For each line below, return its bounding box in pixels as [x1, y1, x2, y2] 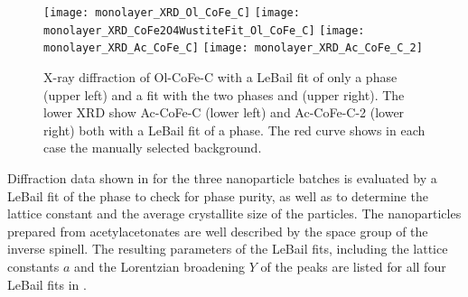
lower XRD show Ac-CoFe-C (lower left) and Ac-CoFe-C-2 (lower [43, 103, 405, 122]
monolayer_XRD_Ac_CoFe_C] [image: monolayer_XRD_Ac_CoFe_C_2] [43, 42, 423, 55]
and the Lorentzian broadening [74, 256, 245, 275]
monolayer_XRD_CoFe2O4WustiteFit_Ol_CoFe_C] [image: [43, 23, 365, 37]
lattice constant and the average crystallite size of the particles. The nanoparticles [7, 204, 462, 223]
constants [7, 256, 60, 275]
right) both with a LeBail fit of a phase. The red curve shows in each [43, 120, 426, 139]
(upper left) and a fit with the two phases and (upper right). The [43, 85, 405, 104]
